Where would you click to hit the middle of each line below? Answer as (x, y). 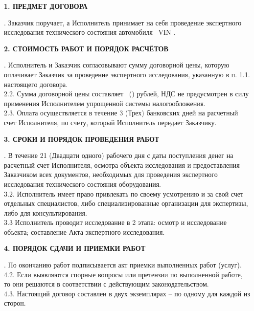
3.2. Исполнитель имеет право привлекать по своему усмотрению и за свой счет (124, 193)
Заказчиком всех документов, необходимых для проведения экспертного (111, 174)
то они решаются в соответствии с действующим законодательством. (106, 284)
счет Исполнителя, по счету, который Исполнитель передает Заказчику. (110, 122)
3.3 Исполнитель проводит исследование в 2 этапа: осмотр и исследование (115, 222)
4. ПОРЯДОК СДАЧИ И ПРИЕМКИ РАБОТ (75, 248)
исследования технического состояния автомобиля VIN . (90, 32)
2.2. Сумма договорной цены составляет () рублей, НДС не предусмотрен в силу (127, 94)
